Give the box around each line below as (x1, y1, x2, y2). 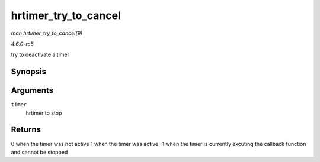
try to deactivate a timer (11, 51, 70, 59)
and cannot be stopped (11, 148, 68, 155)
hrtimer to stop (25, 109, 62, 116)
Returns (11, 125, 41, 135)
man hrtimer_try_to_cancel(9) (11, 30, 83, 37)
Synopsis (11, 67, 47, 77)
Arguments (11, 86, 54, 96)
